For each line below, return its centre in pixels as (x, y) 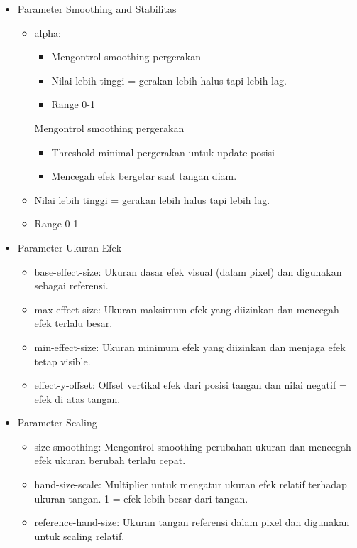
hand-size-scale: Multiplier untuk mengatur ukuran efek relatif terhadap (191, 484)
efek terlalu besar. (73, 323)
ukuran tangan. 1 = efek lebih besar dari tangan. (141, 498)
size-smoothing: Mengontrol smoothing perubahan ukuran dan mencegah (193, 446)
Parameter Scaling (57, 423)
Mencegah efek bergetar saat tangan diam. (144, 176)
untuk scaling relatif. (79, 536)
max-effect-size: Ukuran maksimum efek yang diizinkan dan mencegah (187, 309)
